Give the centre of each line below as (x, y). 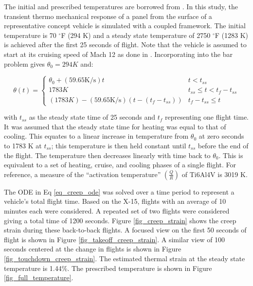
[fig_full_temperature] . (39, 277)
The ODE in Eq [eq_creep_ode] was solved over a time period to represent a (119, 191)
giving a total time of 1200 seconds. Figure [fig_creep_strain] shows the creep (120, 220)
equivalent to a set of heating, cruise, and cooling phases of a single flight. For (120, 165)
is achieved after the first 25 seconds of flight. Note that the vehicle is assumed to (125, 45)
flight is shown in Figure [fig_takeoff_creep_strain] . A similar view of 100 (115, 239)
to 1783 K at (23, 145)
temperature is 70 (30, 35)
